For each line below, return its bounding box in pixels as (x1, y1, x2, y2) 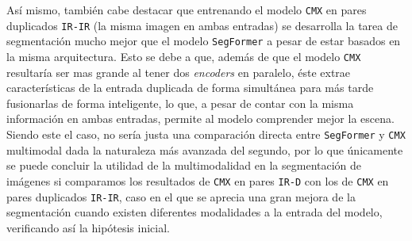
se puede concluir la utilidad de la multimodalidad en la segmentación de (6, 157, 362, 174)
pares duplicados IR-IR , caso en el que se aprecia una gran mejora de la (6, 188, 356, 205)
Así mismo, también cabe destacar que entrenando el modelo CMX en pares (6, 2, 367, 17)
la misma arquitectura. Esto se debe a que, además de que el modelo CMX (6, 48, 361, 64)
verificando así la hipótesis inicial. (6, 219, 171, 235)
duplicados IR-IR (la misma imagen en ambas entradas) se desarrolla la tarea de (6, 17, 398, 33)
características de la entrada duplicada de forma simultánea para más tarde (6, 79, 374, 96)
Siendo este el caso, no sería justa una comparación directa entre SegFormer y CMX (6, 126, 406, 142)
